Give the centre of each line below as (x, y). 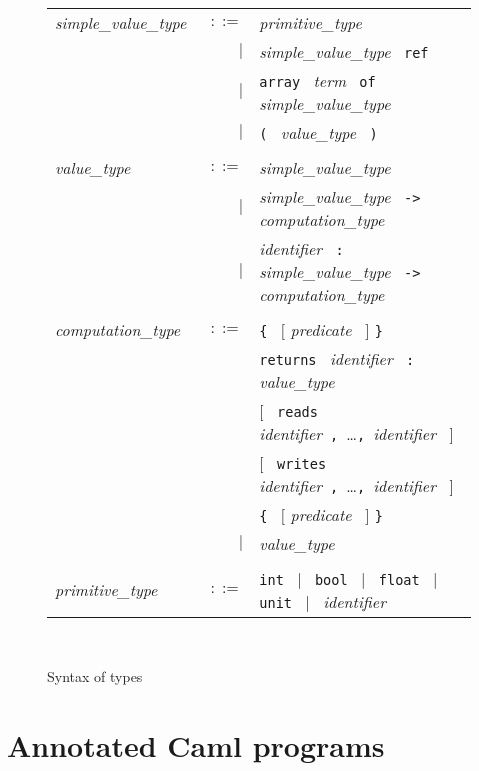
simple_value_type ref (344, 51)
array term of (317, 80)
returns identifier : (337, 358)
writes (302, 463)
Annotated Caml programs (196, 744)
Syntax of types (95, 676)
